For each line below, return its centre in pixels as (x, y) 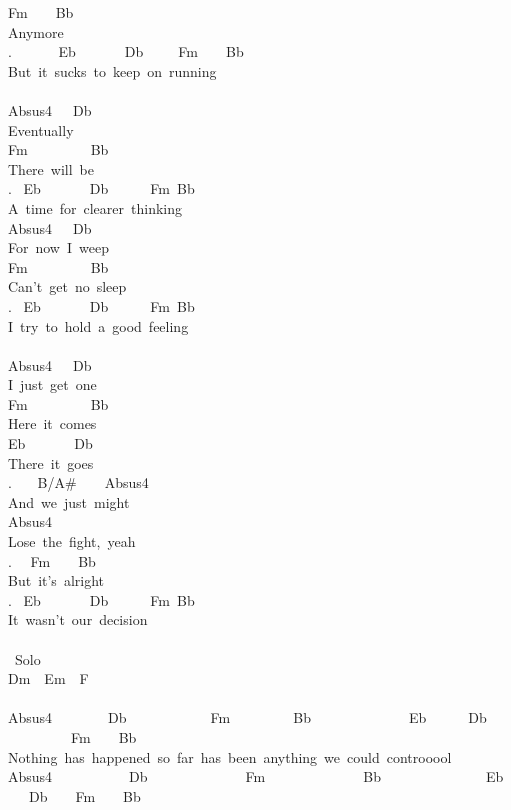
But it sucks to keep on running (112, 70)
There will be (51, 168)
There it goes (51, 462)
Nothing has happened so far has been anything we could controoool (230, 756)
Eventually (41, 129)
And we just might (69, 501)
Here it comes (52, 423)
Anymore (36, 31)
